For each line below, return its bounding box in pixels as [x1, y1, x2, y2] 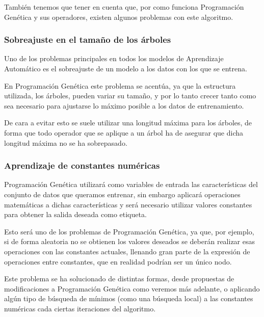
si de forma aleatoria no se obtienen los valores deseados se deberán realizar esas [4, 236, 255, 247]
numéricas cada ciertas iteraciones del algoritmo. [4, 303, 156, 313]
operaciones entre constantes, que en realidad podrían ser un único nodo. [4, 256, 232, 267]
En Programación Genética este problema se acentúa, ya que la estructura [4, 80, 236, 91]
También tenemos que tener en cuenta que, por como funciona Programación [4, 2, 244, 12]
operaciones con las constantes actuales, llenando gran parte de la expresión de [4, 246, 250, 256]
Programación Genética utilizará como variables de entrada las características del [4, 179, 258, 190]
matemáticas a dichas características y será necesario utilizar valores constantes [4, 199, 252, 209]
